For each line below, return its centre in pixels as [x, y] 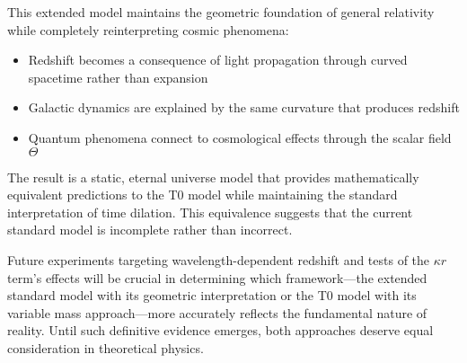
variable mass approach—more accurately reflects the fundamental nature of [217, 312]
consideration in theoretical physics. [106, 347]
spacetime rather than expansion [118, 77]
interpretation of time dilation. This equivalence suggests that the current [210, 212]
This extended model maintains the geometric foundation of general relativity [221, 12]
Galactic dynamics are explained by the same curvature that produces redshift [244, 107]
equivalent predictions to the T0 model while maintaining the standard [203, 195]
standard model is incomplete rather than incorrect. [150, 230]
